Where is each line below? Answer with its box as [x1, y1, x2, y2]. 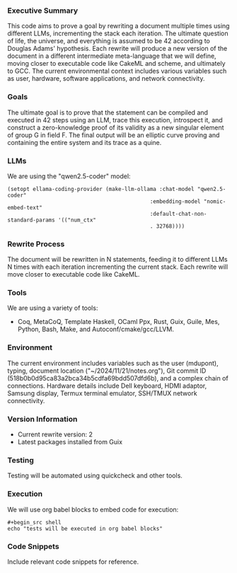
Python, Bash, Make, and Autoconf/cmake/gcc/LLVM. [17, 325, 175, 334]
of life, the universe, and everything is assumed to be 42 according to [7, 37, 210, 45]
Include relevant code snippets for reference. [7, 557, 139, 566]
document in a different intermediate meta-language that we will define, [7, 52, 217, 60]
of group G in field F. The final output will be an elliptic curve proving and [7, 130, 220, 139]
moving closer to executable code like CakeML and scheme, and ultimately [7, 59, 226, 68]
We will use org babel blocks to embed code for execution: [7, 505, 179, 514]
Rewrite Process [7, 239, 65, 249]
